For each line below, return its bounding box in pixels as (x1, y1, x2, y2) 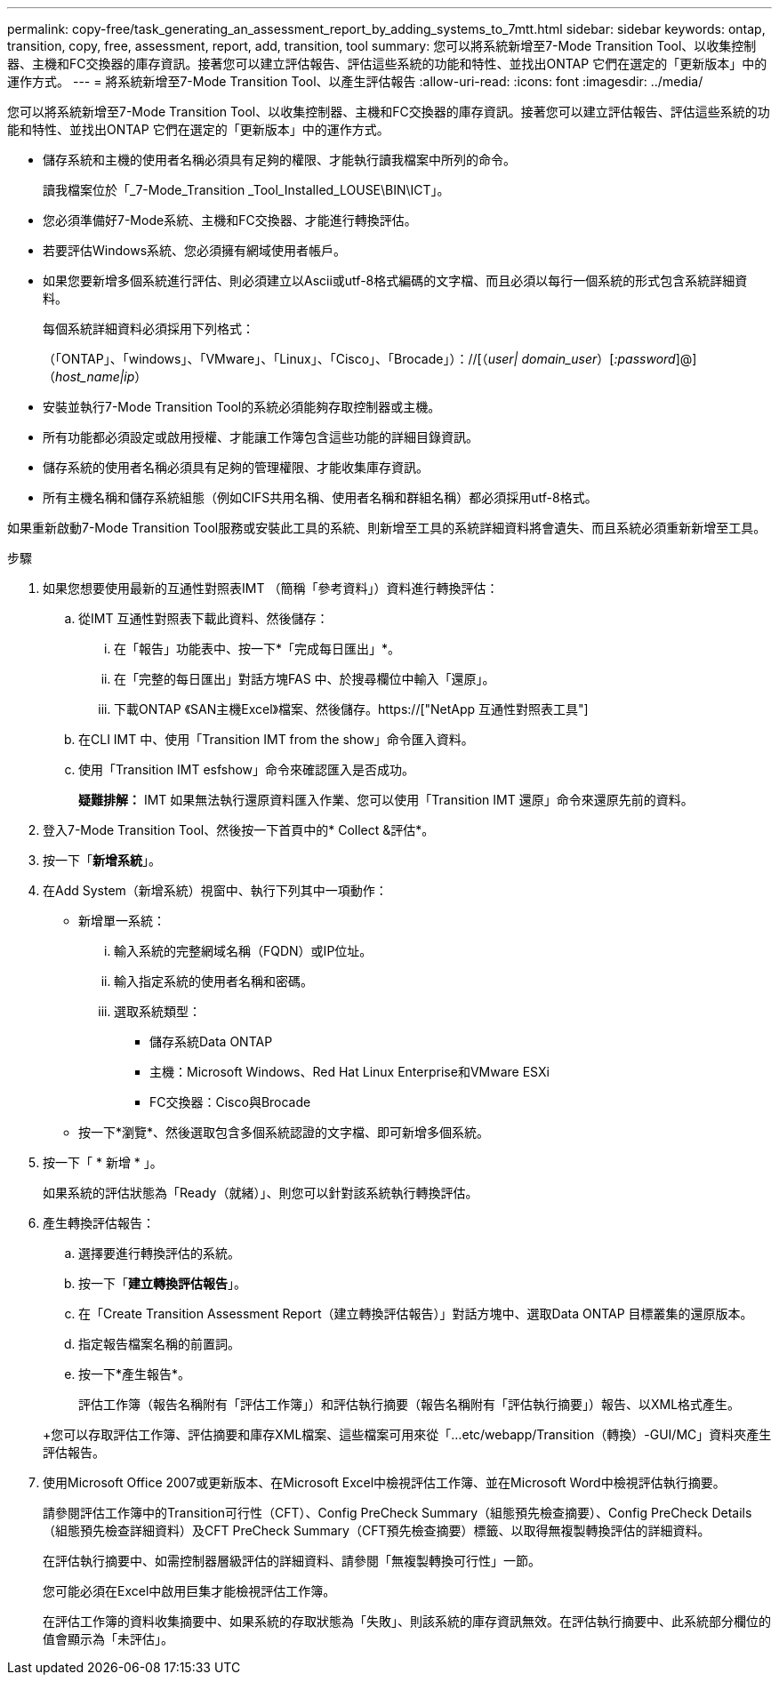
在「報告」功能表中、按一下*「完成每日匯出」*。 (114, 641, 401, 656)
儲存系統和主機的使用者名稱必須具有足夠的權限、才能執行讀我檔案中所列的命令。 (43, 152, 516, 167)
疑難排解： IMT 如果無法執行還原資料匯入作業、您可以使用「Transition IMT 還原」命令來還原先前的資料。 (78, 792, 694, 807)
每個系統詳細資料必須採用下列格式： (43, 321, 254, 336)
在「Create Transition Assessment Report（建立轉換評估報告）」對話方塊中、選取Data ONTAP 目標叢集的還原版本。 (78, 1306, 753, 1321)
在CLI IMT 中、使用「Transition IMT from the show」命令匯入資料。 (78, 732, 474, 747)
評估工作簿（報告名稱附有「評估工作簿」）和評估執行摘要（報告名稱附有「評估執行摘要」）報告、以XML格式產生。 (78, 1397, 741, 1412)
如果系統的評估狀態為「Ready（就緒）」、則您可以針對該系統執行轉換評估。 (43, 1185, 478, 1200)
